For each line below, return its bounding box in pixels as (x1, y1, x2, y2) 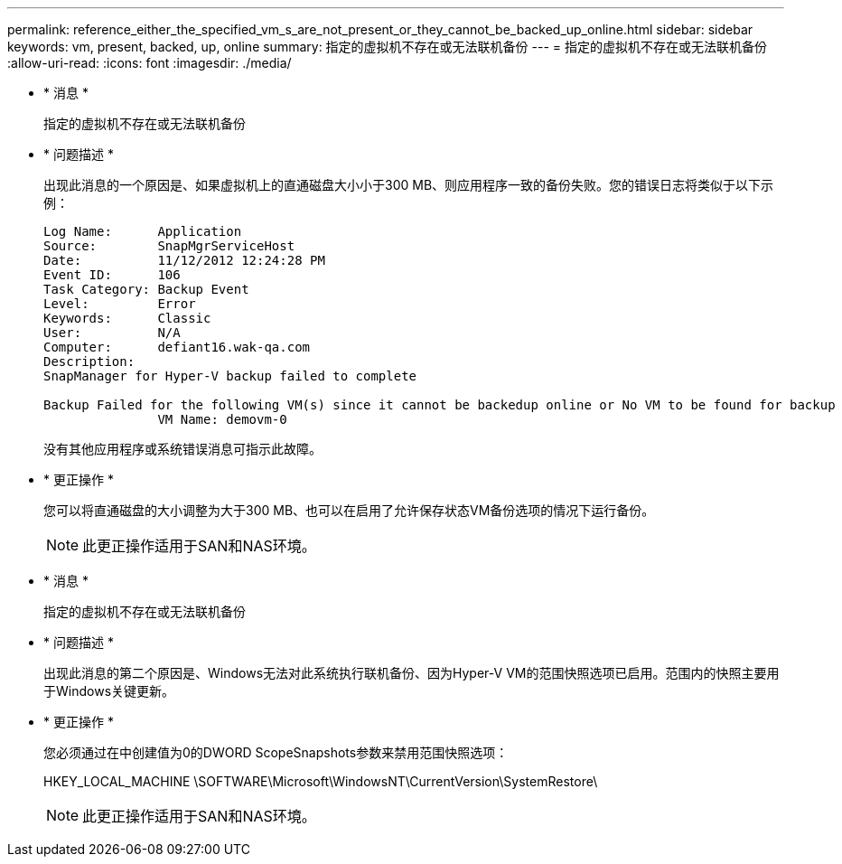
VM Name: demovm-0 (157, 412, 287, 427)
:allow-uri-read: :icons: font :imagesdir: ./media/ (7, 55, 292, 70)
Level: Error (43, 296, 196, 311)
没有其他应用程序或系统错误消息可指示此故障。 (43, 441, 322, 456)
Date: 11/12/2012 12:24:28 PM (43, 253, 325, 268)
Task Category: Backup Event (43, 282, 249, 296)
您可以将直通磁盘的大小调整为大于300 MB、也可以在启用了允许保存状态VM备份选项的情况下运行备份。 (43, 502, 655, 518)
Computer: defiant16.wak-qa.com (43, 340, 311, 354)
